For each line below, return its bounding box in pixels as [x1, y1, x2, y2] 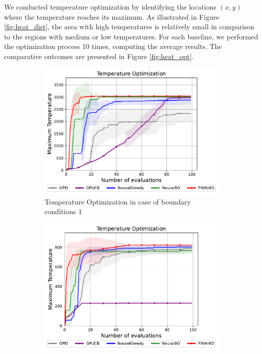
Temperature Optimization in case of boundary [45, 196, 191, 207]
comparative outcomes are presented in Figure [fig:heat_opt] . [4, 50, 194, 61]
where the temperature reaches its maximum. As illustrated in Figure [4, 11, 220, 22]
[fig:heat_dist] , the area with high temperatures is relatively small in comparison [4, 21, 254, 32]
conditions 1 [45, 206, 82, 217]
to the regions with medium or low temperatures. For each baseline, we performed [4, 31, 258, 41]
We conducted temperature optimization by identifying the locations [4, 2, 216, 12]
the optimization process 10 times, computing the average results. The [4, 41, 222, 52]
